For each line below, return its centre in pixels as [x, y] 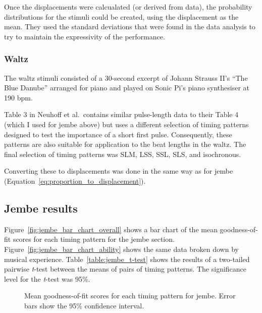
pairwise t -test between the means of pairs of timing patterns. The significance [125, 269]
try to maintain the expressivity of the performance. [85, 36]
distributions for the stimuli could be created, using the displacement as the [121, 16]
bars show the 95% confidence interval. [84, 305]
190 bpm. [18, 97]
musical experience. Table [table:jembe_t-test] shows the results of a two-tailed [127, 259]
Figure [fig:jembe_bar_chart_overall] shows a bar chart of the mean [111, 229]
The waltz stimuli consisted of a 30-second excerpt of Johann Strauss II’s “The [126, 77]
